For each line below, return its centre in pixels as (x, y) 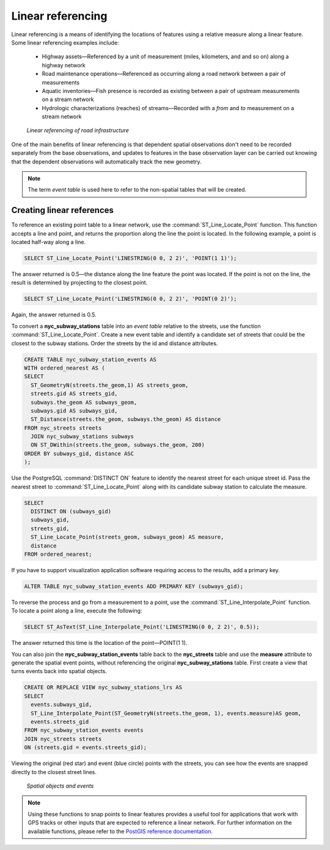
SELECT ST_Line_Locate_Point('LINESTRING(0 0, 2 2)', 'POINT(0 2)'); (130, 299)
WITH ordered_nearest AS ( (64, 368)
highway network (64, 65)
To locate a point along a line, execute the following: (77, 611)
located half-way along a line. (49, 242)
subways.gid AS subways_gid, (75, 411)
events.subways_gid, (61, 705)
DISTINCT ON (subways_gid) (71, 512)
